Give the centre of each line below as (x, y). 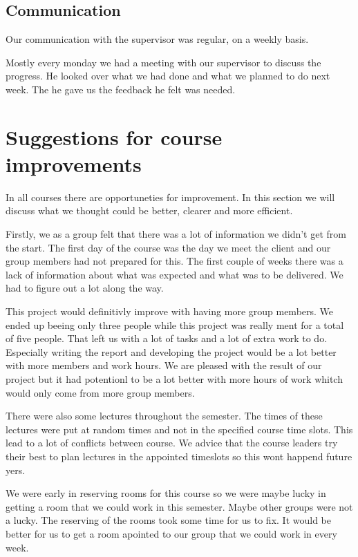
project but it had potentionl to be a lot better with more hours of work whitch (174, 379)
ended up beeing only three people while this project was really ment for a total (175, 324)
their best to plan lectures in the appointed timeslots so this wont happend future (179, 456)
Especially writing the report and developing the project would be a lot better (171, 351)
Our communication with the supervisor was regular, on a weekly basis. (157, 39)
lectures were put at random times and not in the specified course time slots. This (179, 429)
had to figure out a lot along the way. (85, 288)
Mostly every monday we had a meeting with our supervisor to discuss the (163, 62)
